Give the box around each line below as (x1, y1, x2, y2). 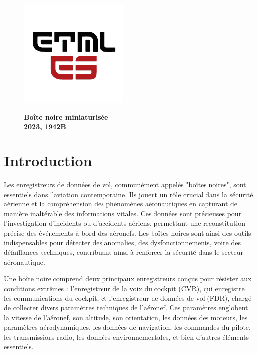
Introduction (4, 150, 92, 170)
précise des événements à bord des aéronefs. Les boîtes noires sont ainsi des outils (4, 227, 251, 238)
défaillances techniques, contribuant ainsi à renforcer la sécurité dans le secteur (4, 247, 243, 257)
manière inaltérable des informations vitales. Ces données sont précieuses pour (4, 208, 242, 218)
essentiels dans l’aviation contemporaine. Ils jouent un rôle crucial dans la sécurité (4, 189, 253, 199)
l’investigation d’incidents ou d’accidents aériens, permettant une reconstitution (4, 218, 246, 228)
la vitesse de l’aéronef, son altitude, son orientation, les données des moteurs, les (4, 312, 248, 322)
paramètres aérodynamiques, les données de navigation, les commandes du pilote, (4, 322, 251, 332)
